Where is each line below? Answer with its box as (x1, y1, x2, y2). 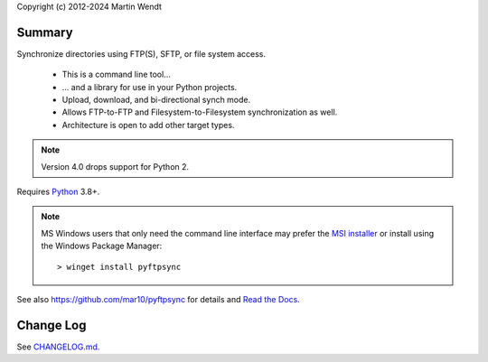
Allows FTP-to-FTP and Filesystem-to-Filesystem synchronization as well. (61, 107, 338, 117)
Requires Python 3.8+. (16, 186, 100, 198)
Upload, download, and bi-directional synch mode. (61, 95, 251, 106)
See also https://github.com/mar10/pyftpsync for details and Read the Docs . (16, 293, 300, 304)
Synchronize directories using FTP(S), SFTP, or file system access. (16, 48, 267, 59)
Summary (16, 24, 73, 40)
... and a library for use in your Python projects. (61, 81, 238, 92)
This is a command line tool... (61, 69, 171, 80)
